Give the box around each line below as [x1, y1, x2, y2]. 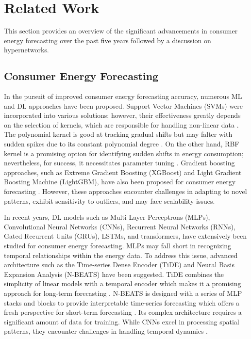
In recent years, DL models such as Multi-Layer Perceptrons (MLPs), [4, 212, 210, 222]
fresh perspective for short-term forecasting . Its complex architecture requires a [4, 307, 242, 317]
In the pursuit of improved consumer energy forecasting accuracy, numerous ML [4, 91, 242, 101]
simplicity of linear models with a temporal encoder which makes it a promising [4, 278, 241, 289]
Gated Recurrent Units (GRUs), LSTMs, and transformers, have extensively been [4, 231, 247, 241]
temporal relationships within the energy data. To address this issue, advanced [4, 250, 238, 260]
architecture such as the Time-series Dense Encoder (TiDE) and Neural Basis [4, 259, 234, 270]
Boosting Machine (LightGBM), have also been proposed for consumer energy [4, 177, 236, 187]
